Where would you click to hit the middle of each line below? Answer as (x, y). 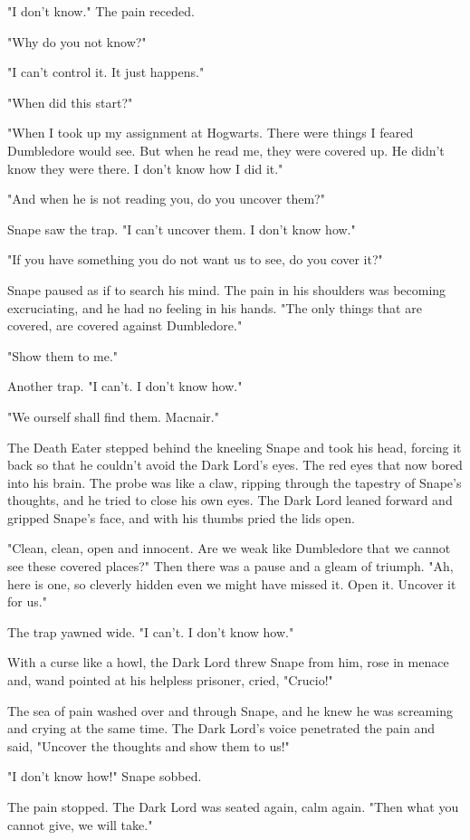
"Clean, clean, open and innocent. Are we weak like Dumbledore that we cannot (229, 548)
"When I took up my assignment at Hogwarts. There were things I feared (211, 133)
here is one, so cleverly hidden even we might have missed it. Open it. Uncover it (232, 583)
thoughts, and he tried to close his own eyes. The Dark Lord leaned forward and (230, 500)
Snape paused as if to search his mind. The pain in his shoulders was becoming (227, 289)
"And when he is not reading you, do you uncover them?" (166, 199)
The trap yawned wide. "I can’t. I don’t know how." (151, 631)
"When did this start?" (70, 102)
